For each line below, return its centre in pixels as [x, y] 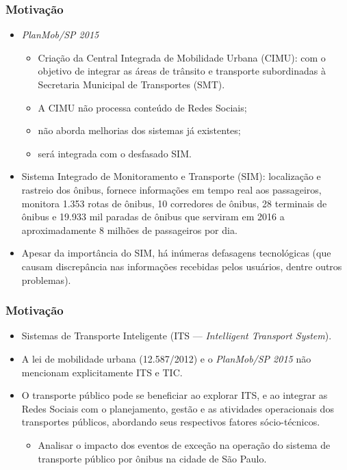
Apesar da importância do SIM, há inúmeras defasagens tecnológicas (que [176, 253]
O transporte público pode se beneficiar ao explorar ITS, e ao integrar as [175, 395]
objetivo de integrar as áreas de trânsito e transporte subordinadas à [182, 71]
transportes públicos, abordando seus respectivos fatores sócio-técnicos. [171, 422]
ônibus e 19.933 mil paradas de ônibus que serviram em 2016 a [153, 217]
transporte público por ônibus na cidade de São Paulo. [152, 458]
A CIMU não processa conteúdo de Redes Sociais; [142, 107]
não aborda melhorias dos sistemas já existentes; [139, 130]
